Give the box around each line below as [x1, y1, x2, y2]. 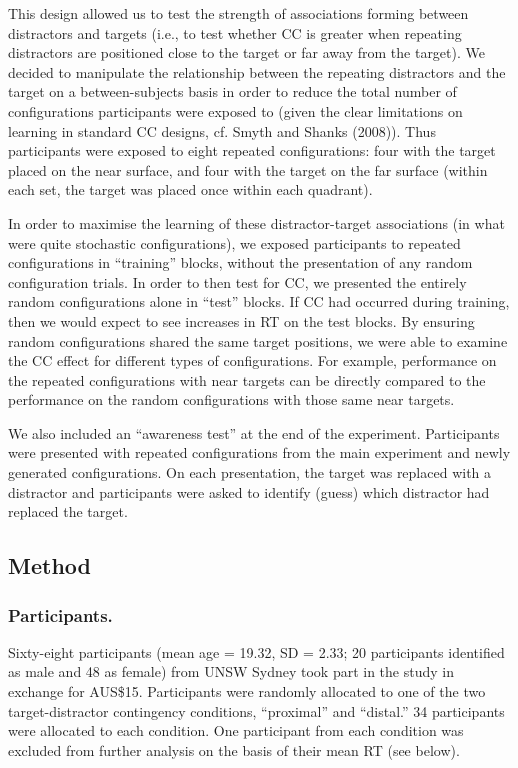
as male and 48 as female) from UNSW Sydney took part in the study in [8, 661, 454, 682]
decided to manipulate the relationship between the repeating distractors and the [8, 61, 506, 82]
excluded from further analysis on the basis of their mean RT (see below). [8, 739, 460, 760]
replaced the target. [8, 501, 128, 522]
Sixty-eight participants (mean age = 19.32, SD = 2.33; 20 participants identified [8, 641, 505, 662]
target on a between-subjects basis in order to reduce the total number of [8, 81, 457, 102]
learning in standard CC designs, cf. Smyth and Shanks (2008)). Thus [8, 120, 436, 141]
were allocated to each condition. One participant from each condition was [8, 720, 464, 741]
